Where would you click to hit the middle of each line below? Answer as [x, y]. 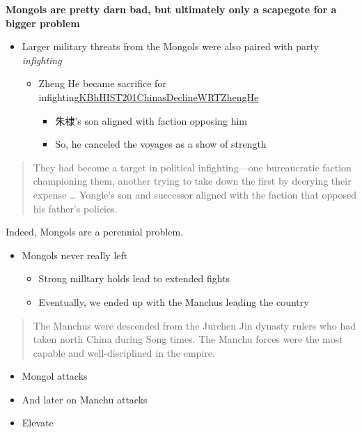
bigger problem [43, 23]
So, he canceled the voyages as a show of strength [161, 144]
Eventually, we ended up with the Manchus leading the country [174, 301]
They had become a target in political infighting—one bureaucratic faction [192, 167]
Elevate [38, 423]
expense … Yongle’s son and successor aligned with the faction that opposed [195, 194]
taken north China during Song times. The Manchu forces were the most [188, 339]
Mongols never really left [75, 255]
